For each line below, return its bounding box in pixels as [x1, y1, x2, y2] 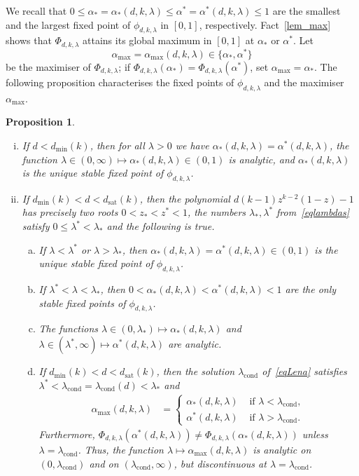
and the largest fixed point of [6, 17, 131, 32]
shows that [6, 33, 52, 48]
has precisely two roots [22, 205, 118, 219]
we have [175, 137, 209, 152]
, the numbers [187, 205, 246, 219]
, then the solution [156, 364, 235, 379]
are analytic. [168, 336, 222, 351]
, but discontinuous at [174, 456, 267, 470]
